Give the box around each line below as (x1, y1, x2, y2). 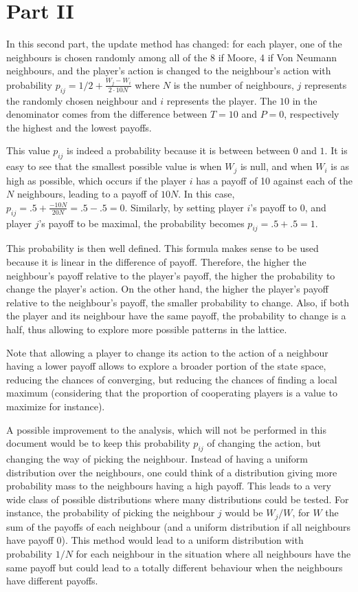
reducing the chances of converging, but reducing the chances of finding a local (6, 372, 337, 386)
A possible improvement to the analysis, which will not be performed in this (6, 422, 327, 436)
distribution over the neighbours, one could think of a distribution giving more (6, 465, 337, 479)
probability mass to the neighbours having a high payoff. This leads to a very (6, 478, 332, 493)
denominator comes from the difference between (6, 107, 208, 121)
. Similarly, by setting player (124, 200, 244, 214)
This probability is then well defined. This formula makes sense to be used (6, 241, 319, 255)
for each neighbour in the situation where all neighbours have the (76, 547, 351, 560)
